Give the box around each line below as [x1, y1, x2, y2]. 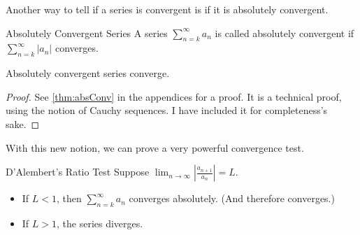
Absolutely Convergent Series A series [6, 25, 168, 40]
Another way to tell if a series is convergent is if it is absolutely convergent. [6, 2, 329, 16]
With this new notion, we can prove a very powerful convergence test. [6, 140, 304, 155]
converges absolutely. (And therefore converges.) [129, 191, 335, 206]
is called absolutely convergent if [215, 25, 354, 40]
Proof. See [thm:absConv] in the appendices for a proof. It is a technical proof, [6, 89, 342, 104]
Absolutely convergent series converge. [6, 66, 170, 80]
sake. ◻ [6, 116, 40, 131]
